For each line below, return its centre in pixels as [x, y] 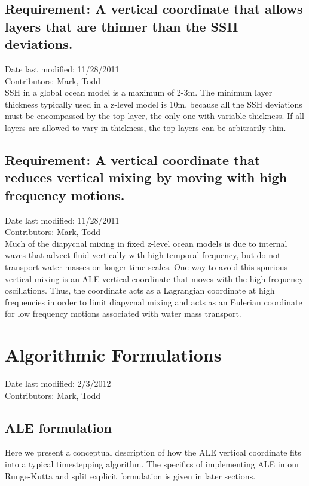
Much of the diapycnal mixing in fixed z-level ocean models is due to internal [146, 243]
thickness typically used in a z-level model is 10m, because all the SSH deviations [154, 104]
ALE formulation [58, 427]
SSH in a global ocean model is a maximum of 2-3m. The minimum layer [139, 92]
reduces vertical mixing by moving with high [146, 177]
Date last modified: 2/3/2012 [58, 383]
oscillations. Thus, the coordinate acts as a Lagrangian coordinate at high [140, 290]
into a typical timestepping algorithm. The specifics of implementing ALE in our [152, 464]
